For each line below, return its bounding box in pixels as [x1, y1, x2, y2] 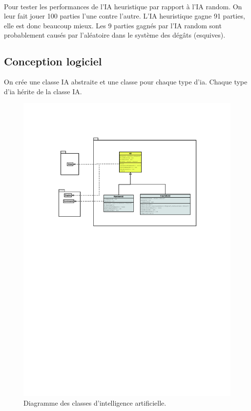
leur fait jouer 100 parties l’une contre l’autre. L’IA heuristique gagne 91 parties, [4, 11, 245, 21]
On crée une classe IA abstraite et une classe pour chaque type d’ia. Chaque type [4, 77, 248, 87]
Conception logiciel [4, 54, 102, 69]
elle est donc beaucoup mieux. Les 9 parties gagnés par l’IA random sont [4, 20, 222, 30]
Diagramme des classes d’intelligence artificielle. [23, 397, 167, 408]
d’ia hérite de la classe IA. [4, 86, 82, 96]
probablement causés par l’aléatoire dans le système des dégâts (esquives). [4, 30, 226, 40]
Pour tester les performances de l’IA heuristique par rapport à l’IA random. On [4, 1, 242, 11]
